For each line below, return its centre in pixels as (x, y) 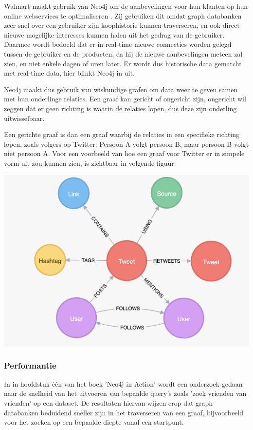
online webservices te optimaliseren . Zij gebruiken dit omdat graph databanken (123, 15)
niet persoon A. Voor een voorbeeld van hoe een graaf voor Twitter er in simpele (124, 153)
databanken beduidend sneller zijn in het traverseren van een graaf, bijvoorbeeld (124, 412)
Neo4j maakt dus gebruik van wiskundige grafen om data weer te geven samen (121, 89)
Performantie (30, 365)
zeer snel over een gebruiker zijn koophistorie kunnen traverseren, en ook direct (122, 25)
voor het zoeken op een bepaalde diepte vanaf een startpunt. (94, 422)
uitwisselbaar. (24, 118)
